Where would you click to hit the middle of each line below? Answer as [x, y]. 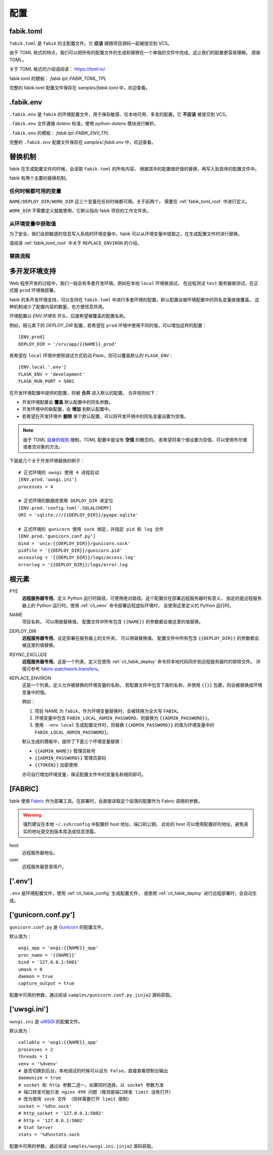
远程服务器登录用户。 [44, 867]
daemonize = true [40, 1078]
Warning [32, 815]
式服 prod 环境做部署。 [34, 290]
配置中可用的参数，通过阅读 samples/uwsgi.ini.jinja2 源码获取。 [83, 1146]
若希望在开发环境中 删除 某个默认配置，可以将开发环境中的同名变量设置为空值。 [105, 416]
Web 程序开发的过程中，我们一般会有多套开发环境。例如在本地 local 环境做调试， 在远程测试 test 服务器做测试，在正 [134, 283]
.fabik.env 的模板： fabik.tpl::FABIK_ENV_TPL [59, 133]
